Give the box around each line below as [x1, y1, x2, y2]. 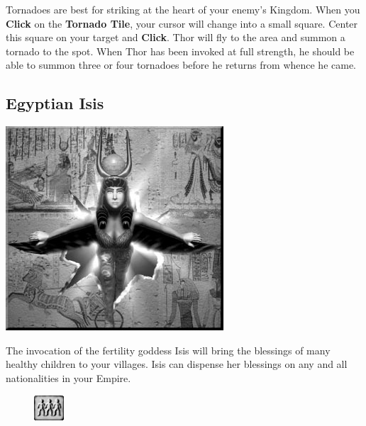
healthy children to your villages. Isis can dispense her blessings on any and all [6, 357, 348, 371]
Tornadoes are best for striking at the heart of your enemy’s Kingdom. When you [6, 2, 360, 16]
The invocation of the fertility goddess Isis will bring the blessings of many [6, 342, 331, 357]
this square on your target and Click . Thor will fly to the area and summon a [6, 30, 345, 45]
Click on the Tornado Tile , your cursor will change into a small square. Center [6, 16, 358, 30]
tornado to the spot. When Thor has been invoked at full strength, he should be [6, 43, 355, 58]
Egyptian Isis [6, 92, 104, 114]
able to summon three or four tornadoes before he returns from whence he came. [6, 57, 357, 72]
